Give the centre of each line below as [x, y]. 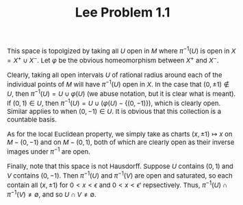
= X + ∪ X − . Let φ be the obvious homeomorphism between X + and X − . [113, 60]
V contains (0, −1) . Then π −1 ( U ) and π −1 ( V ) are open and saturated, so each [120, 175]
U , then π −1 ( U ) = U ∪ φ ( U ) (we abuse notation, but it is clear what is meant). [121, 93]
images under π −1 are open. [49, 151]
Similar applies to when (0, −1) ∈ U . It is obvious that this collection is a [114, 111]
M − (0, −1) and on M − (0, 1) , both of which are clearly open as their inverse [121, 142]
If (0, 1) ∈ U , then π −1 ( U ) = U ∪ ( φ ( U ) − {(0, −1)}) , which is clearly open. [114, 102]
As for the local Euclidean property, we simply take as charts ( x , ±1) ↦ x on [120, 134]
